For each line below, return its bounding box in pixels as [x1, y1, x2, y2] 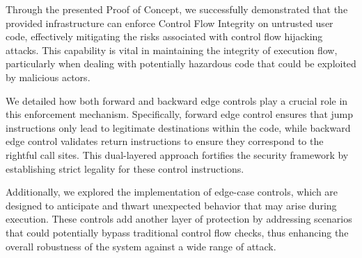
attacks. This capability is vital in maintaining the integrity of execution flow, [6, 42, 338, 57]
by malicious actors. [6, 69, 90, 84]
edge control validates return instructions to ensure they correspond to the [6, 134, 324, 148]
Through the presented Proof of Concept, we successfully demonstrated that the [6, 2, 348, 16]
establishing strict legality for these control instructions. [6, 161, 244, 175]
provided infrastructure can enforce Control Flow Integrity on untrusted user [6, 15, 333, 30]
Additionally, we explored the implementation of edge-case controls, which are [6, 184, 338, 199]
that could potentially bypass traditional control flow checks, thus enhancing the [6, 225, 349, 239]
